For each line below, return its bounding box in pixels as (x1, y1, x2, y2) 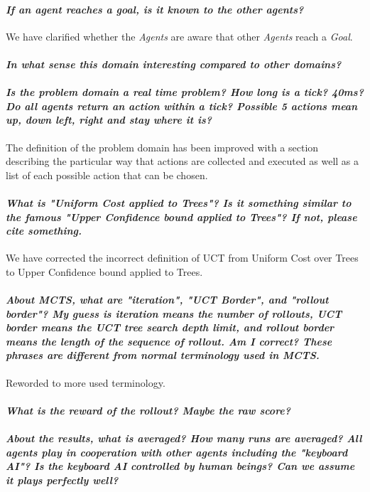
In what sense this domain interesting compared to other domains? (6, 56, 342, 71)
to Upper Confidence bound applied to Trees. (6, 264, 203, 279)
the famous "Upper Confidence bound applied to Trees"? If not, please (6, 209, 357, 224)
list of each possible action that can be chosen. (6, 167, 208, 182)
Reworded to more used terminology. (6, 375, 165, 390)
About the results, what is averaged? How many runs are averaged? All (6, 431, 362, 446)
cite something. (6, 223, 82, 238)
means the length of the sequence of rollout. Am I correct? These (6, 333, 332, 348)
